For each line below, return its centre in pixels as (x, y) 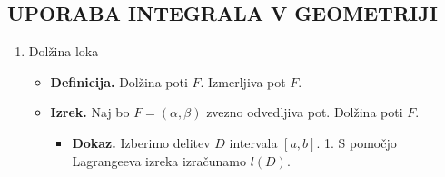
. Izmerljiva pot (243, 81)
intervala (253, 142)
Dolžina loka (64, 51)
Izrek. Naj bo (90, 112)
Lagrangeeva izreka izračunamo (159, 160)
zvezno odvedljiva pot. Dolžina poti (305, 112)
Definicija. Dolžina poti (119, 81)
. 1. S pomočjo (356, 142)
